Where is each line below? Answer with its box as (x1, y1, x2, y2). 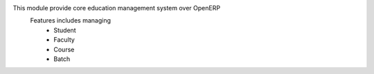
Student (53, 26, 76, 34)
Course (53, 45, 75, 53)
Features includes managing (30, 16, 111, 25)
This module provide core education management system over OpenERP (12, 4, 221, 12)
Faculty (53, 36, 75, 44)
